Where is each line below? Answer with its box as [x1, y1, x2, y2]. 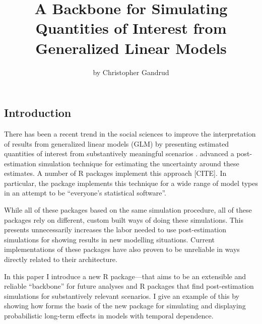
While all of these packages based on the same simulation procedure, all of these [4, 205, 252, 215]
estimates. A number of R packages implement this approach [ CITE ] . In [4, 168, 227, 178]
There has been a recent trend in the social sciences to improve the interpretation [4, 128, 256, 139]
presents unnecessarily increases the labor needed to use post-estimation [4, 224, 227, 235]
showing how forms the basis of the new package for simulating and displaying [4, 300, 246, 311]
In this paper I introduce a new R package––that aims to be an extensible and [4, 271, 246, 281]
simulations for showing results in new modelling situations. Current [4, 234, 215, 244]
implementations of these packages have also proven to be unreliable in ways [4, 244, 240, 254]
